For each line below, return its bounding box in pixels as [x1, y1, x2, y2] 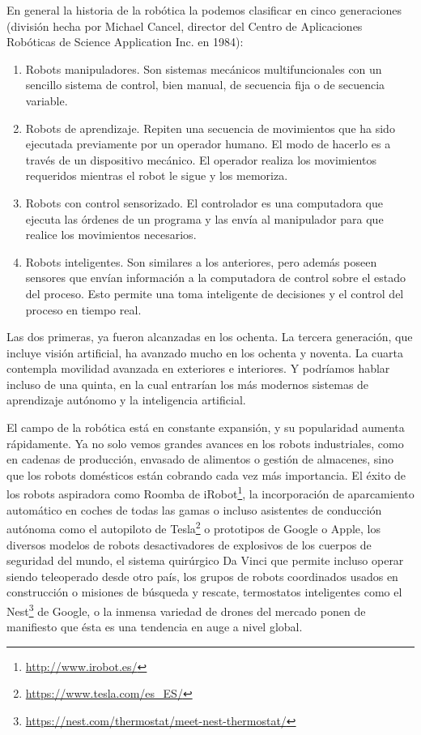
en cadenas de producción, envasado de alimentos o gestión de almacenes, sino [6, 451, 394, 468]
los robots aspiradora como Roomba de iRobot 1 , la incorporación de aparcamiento [6, 483, 415, 502]
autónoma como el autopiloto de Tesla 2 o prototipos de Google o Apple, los [6, 518, 381, 536]
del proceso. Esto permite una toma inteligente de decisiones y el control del [25, 284, 404, 301]
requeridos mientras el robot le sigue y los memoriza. [25, 167, 288, 184]
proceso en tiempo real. [25, 301, 142, 318]
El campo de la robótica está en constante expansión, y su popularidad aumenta [6, 419, 405, 436]
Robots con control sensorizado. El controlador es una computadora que [25, 194, 383, 211]
